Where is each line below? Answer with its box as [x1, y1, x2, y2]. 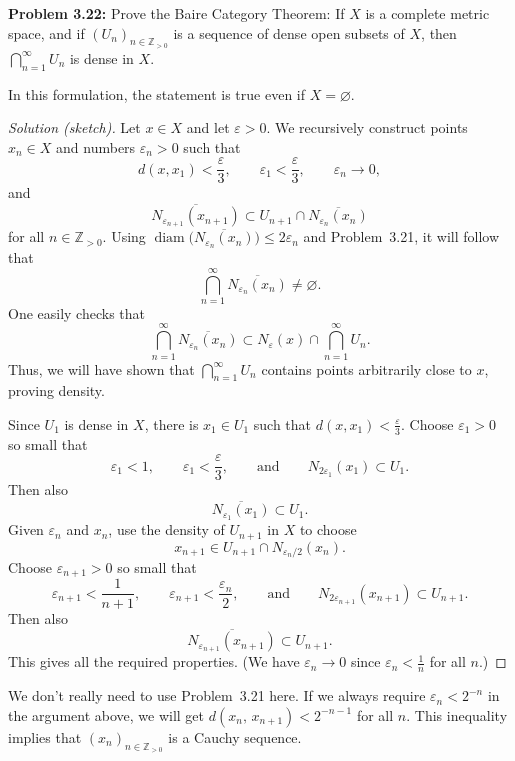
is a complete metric [365, 3, 490, 23]
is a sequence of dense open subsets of [173, 22, 405, 43]
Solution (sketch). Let [8, 117, 141, 138]
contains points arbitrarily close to [261, 358, 472, 379]
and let [186, 117, 230, 138]
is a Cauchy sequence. [168, 726, 302, 747]
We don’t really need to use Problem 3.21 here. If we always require [8, 685, 426, 706]
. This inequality [406, 704, 508, 725]
